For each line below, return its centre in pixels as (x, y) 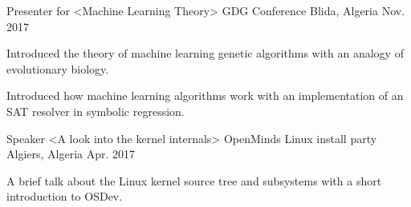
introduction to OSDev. (65, 196)
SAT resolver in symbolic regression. (96, 111)
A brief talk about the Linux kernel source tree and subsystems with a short (194, 180)
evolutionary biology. (58, 68)
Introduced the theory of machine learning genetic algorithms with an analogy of (205, 53)
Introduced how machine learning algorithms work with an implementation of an (205, 96)
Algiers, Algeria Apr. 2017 (71, 154)
